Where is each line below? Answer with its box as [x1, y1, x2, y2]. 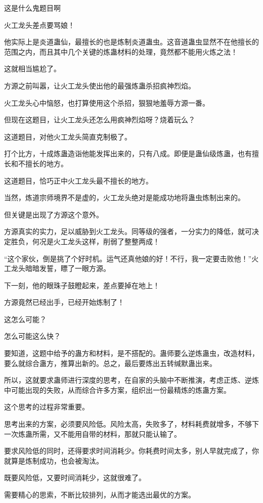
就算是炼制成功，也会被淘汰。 [4, 455, 103, 466]
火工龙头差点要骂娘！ [4, 19, 75, 30]
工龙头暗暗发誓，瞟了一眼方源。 [4, 263, 110, 273]
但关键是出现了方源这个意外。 [4, 209, 103, 219]
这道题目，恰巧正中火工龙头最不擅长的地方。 [4, 175, 153, 186]
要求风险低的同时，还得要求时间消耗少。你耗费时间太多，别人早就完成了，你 [4, 445, 259, 456]
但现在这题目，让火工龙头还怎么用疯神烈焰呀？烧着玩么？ [4, 114, 195, 125]
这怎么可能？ [4, 313, 47, 324]
